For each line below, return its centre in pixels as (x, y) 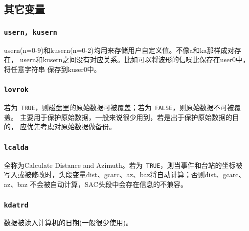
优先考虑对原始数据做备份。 (71, 127)
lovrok (16, 90)
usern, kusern (31, 32)
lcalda (16, 147)
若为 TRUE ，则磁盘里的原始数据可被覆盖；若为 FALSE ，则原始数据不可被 (119, 107)
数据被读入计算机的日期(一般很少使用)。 (68, 222)
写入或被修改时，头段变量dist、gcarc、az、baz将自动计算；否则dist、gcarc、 (125, 174)
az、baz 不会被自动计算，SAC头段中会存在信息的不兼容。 (96, 184)
